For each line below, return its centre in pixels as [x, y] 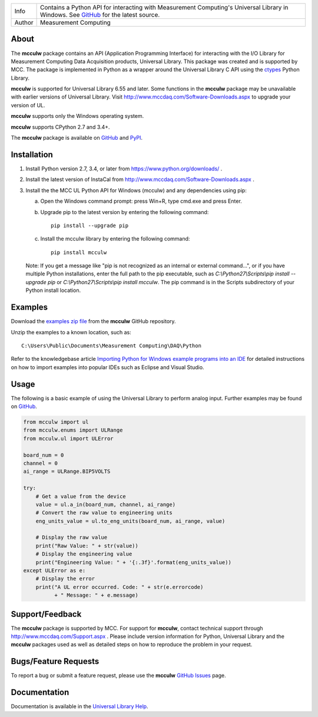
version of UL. [28, 105]
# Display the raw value [72, 537]
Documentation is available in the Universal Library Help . [79, 706]
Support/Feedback [46, 614]
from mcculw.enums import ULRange [73, 430]
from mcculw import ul [56, 422]
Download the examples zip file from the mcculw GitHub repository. [93, 321]
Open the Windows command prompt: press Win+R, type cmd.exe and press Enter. [141, 201]
